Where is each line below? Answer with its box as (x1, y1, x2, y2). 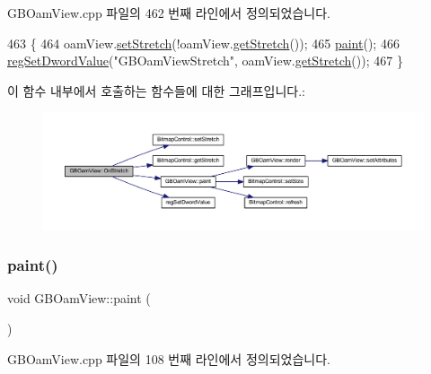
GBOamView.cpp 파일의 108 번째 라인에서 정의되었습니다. (7, 349, 330, 368)
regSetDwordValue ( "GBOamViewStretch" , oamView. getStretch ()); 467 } (7, 51, 403, 70)
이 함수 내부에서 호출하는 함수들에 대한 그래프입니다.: (7, 81, 305, 100)
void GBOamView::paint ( (7, 289, 151, 308)
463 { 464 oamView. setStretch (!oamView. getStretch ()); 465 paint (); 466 (7, 33, 400, 52)
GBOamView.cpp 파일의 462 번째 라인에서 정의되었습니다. (7, 4, 330, 22)
